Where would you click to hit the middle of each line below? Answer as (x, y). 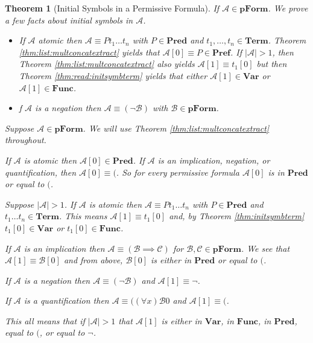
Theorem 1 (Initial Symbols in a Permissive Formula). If (112, 8)
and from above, (93, 260)
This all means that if (45, 320)
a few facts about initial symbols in (69, 20)
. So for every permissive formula (178, 172)
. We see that (265, 248)
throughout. (26, 140)
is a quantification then (66, 300)
